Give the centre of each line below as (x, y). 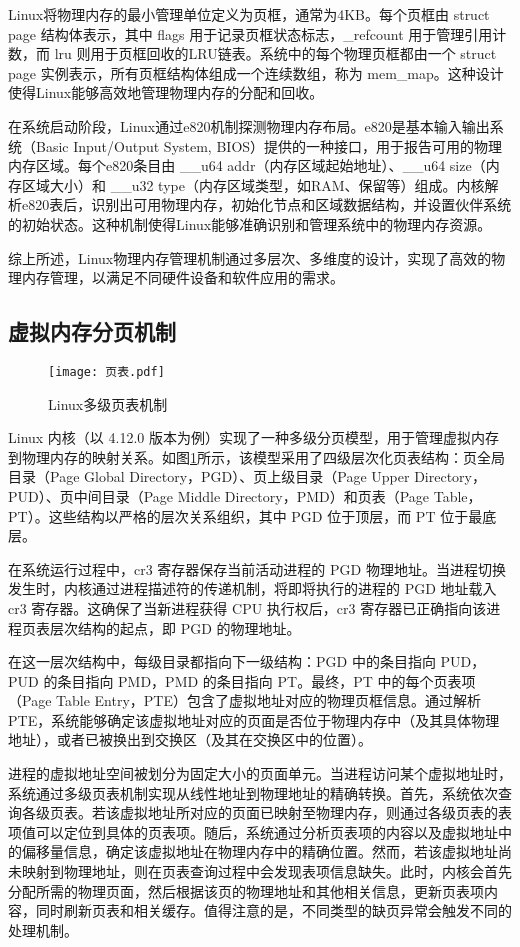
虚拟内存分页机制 (92, 331)
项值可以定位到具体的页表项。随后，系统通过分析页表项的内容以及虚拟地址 (253, 831)
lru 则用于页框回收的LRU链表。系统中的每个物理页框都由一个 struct (275, 53)
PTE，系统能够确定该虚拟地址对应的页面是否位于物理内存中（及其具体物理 (254, 719)
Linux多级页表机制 (108, 403)
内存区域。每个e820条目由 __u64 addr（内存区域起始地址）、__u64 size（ (247, 165)
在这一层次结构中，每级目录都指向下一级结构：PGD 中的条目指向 (222, 661)
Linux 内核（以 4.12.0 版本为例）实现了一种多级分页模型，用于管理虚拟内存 (253, 437)
